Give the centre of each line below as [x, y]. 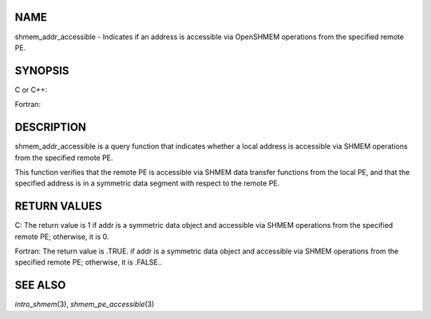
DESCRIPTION [51, 128]
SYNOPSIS [42, 71]
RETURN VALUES [59, 207]
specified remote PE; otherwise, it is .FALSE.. [89, 262]
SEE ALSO [40, 285]
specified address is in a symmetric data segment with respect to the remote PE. [147, 183]
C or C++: [31, 90]
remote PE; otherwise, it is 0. [62, 237]
